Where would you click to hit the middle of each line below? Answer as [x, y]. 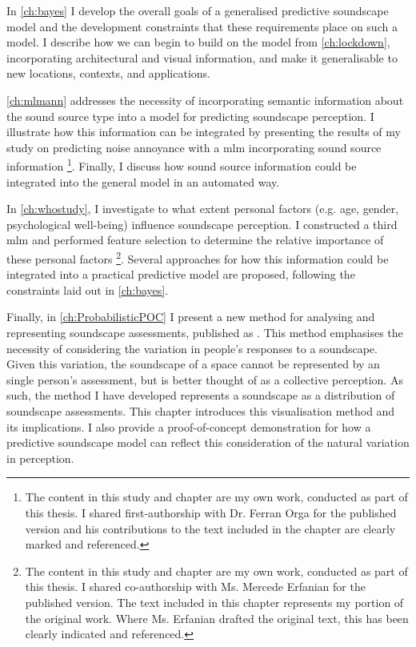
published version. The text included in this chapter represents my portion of [214, 602]
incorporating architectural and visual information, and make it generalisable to [202, 57]
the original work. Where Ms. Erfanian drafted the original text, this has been [217, 618]
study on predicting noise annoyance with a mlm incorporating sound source [194, 147]
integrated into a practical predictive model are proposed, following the [181, 274]
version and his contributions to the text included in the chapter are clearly [210, 528]
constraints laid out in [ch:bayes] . [88, 289]
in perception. [40, 458]
